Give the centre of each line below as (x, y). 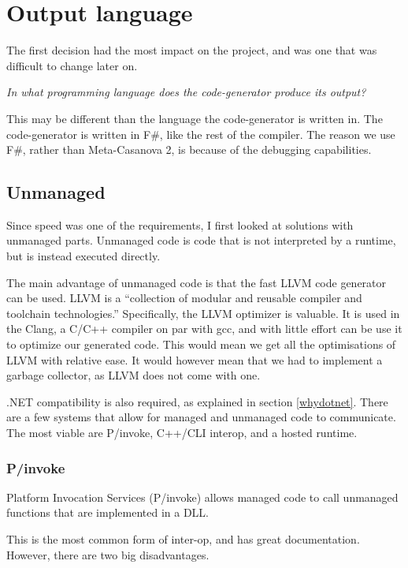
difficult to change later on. (72, 65)
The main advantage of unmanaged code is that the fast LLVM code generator (197, 282)
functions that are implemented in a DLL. (108, 512)
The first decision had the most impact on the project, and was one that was (192, 50)
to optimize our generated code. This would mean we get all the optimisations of (201, 344)
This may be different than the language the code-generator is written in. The (195, 118)
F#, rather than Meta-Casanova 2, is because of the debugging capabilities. (189, 149)
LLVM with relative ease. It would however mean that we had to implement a (195, 359)
